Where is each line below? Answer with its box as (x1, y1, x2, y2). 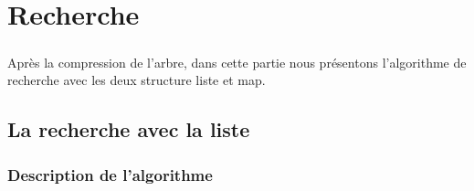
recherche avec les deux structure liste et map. (7, 70, 266, 90)
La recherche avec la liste (7, 115, 250, 143)
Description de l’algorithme (7, 163, 213, 186)
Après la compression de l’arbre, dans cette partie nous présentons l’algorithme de (7, 52, 467, 71)
